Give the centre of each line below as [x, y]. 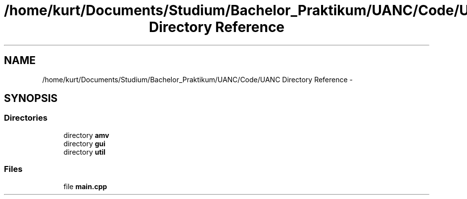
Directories [26, 118]
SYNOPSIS [31, 99]
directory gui [85, 143]
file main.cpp [85, 186]
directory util [85, 152]
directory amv [86, 135]
